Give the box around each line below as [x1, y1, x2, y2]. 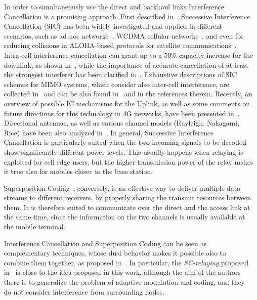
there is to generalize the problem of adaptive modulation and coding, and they [4, 277, 245, 287]
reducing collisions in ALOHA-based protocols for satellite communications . [4, 40, 237, 50]
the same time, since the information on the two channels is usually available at [4, 212, 245, 222]
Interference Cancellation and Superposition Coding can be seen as [4, 238, 207, 248]
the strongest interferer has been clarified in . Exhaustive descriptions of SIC [4, 69, 237, 80]
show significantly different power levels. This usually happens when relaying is [4, 146, 243, 157]
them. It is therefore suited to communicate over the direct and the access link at [4, 202, 250, 212]
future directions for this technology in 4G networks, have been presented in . [4, 108, 240, 118]
